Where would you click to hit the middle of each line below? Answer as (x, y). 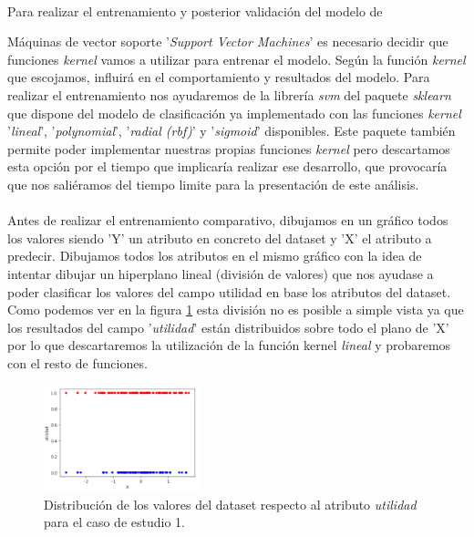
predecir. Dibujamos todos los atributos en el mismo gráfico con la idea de (215, 256)
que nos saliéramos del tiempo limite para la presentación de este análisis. (213, 184)
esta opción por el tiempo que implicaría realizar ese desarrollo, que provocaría (227, 166)
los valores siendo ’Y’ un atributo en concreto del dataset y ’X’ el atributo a (220, 238)
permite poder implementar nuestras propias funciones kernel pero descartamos (229, 148)
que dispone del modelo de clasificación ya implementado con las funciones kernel (234, 113)
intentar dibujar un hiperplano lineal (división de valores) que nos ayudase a (221, 273)
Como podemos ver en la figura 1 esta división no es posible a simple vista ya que (236, 310)
